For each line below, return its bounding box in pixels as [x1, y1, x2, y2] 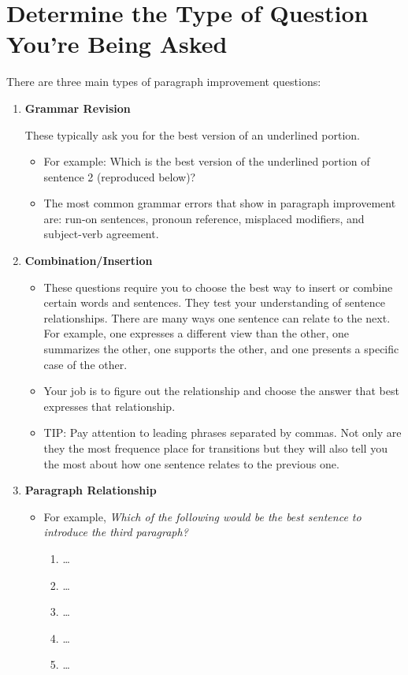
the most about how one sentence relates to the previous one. [43, 455, 339, 472]
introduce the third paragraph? [43, 524, 188, 540]
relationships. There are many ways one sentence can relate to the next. [43, 309, 391, 326]
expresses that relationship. [43, 397, 176, 414]
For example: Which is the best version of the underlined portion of [43, 153, 370, 170]
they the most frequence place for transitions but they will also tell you [43, 440, 388, 456]
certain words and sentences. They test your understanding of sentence [43, 294, 386, 311]
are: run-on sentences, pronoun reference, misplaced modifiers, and [43, 210, 365, 226]
